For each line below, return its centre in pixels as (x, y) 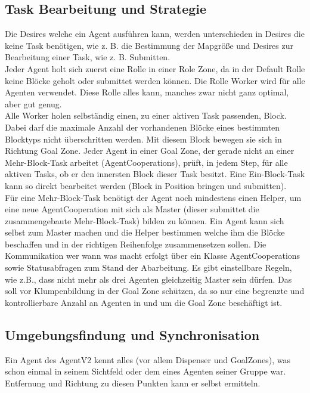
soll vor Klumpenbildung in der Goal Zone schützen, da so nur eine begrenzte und (155, 291)
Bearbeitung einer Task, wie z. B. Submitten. (88, 57)
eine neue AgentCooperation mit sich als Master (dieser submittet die (132, 209)
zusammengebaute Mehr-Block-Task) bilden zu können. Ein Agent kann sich (145, 220)
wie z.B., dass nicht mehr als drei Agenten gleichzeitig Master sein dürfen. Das (148, 279)
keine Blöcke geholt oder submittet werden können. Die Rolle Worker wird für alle (155, 80)
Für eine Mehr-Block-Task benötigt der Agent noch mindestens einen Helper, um (153, 197)
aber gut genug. (33, 103)
